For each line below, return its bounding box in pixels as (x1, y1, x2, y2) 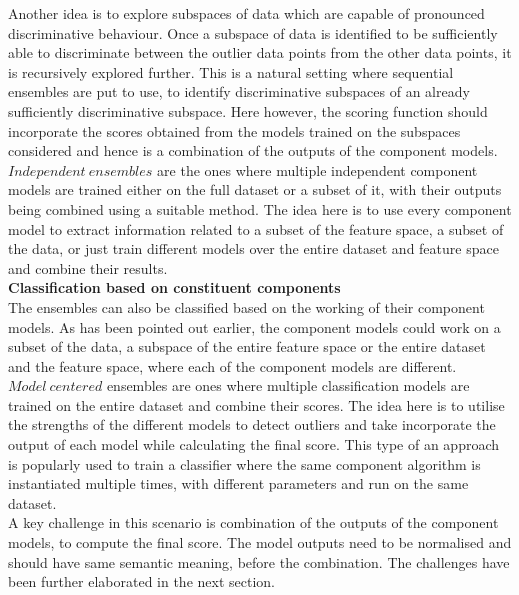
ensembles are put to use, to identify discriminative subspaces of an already (8, 81, 470, 102)
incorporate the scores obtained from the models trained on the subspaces (8, 120, 461, 141)
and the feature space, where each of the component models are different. (8, 355, 457, 376)
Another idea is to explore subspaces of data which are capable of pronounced (8, 3, 485, 23)
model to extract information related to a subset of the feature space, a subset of (8, 218, 504, 239)
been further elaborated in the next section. (8, 571, 275, 592)
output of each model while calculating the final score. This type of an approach (8, 434, 500, 455)
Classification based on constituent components (8, 277, 341, 298)
